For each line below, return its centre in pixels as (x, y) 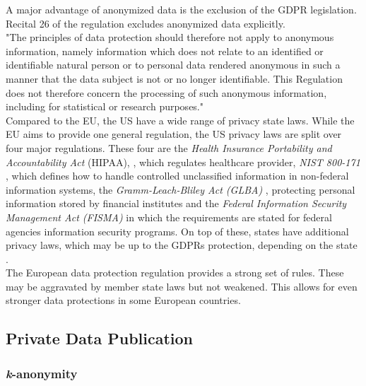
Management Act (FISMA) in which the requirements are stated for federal (169, 217)
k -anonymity (42, 373)
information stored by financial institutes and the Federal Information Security (176, 203)
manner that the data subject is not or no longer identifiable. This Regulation (174, 78)
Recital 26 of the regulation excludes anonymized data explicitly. (146, 23)
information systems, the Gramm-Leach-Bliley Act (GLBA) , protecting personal (181, 189)
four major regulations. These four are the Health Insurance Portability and (169, 147)
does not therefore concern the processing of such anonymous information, (166, 92)
